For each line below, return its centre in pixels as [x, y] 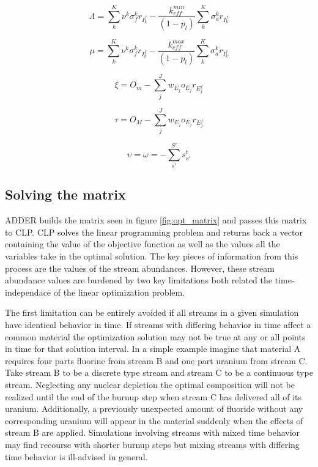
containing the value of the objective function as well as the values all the [142, 244]
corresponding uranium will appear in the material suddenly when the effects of [154, 420]
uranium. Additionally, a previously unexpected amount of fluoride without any [154, 409]
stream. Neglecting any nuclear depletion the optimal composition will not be [150, 384]
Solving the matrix [65, 194]
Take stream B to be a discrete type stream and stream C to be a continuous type [159, 372]
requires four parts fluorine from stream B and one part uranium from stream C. [156, 360]
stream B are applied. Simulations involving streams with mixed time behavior [153, 432]
